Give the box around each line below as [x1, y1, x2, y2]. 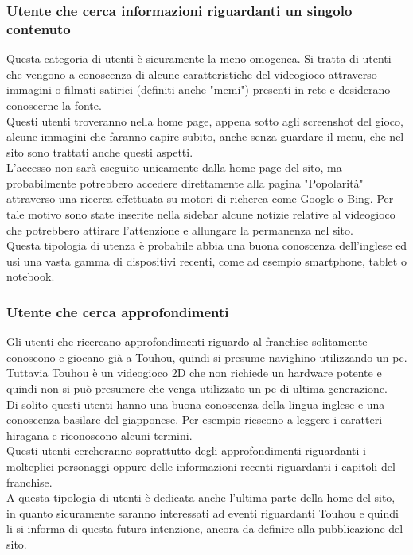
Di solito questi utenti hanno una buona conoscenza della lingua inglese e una [6, 395, 385, 412]
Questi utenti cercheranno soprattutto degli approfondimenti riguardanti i [6, 442, 366, 459]
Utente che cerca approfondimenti [6, 301, 229, 321]
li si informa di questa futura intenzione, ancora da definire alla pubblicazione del [6, 520, 403, 537]
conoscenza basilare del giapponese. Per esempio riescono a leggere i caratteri [6, 411, 383, 428]
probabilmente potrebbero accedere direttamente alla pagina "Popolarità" [6, 174, 364, 191]
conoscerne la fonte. [6, 96, 102, 113]
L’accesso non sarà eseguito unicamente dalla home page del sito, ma [6, 159, 342, 176]
